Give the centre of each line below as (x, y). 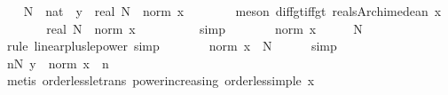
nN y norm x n (58, 63)
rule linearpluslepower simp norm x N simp (172, 46)
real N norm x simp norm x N (204, 28)
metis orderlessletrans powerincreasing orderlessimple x (161, 80)
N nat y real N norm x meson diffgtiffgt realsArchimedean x (232, 11)
